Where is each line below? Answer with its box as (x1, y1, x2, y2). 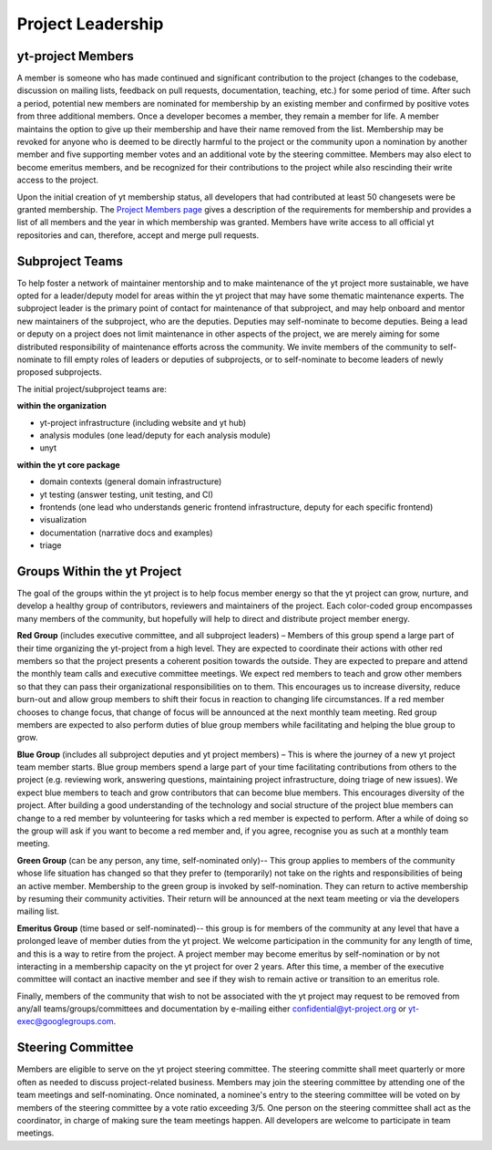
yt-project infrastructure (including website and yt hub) (39, 417, 247, 428)
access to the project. (16, 174, 99, 186)
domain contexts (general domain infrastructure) (39, 476, 222, 487)
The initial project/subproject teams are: (16, 383, 168, 394)
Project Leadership (16, 14, 164, 34)
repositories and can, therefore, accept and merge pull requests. (16, 229, 260, 241)
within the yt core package (16, 459, 120, 470)
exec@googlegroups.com (16, 1016, 114, 1027)
